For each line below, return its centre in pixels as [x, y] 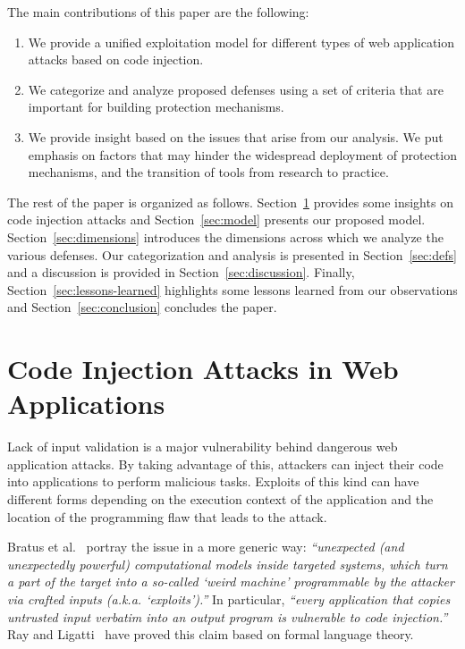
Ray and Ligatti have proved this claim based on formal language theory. [211, 634]
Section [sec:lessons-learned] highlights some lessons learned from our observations [232, 289]
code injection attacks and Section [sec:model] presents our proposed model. [216, 219]
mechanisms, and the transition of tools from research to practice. [208, 172]
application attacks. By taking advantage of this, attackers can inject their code [225, 464]
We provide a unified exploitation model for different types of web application [241, 42]
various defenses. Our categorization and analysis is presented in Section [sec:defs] [232, 254]
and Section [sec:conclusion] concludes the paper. [142, 307]
